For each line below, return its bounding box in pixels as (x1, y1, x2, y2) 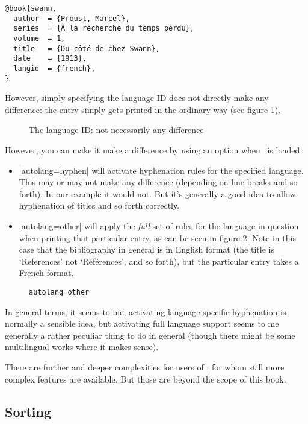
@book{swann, (5, 4, 57, 13)
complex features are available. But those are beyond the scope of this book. (5, 372, 286, 385)
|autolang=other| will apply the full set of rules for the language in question (19, 220, 299, 232)
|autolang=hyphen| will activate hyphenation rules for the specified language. (19, 164, 304, 176)
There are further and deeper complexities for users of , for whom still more (5, 361, 285, 373)
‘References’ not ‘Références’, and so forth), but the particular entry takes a (19, 254, 299, 267)
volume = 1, (13, 34, 66, 43)
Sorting (5, 402, 52, 420)
